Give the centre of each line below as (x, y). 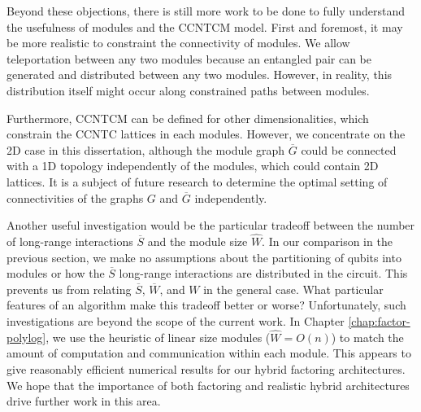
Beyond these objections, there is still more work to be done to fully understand (206, 11)
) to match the (367, 337)
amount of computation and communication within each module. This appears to (209, 353)
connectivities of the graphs (75, 197)
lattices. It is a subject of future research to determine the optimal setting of (197, 181)
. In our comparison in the (327, 241)
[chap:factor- (379, 320)
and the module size (197, 241)
